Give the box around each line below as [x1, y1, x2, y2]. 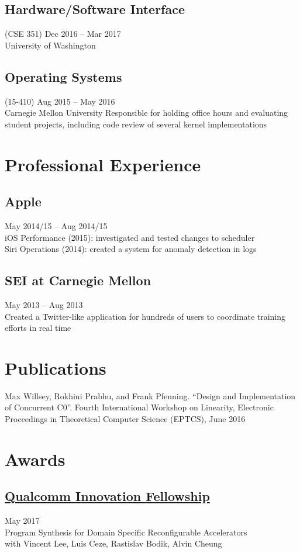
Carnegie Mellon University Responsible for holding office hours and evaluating [5, 106, 288, 119]
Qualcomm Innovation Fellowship [5, 487, 210, 505]
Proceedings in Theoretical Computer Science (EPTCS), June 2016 [5, 413, 246, 425]
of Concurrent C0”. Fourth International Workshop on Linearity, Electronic [5, 401, 274, 413]
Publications [5, 355, 106, 379]
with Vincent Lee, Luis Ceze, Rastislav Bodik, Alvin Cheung [5, 537, 222, 549]
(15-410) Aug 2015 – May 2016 [5, 95, 115, 107]
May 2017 [5, 514, 40, 527]
